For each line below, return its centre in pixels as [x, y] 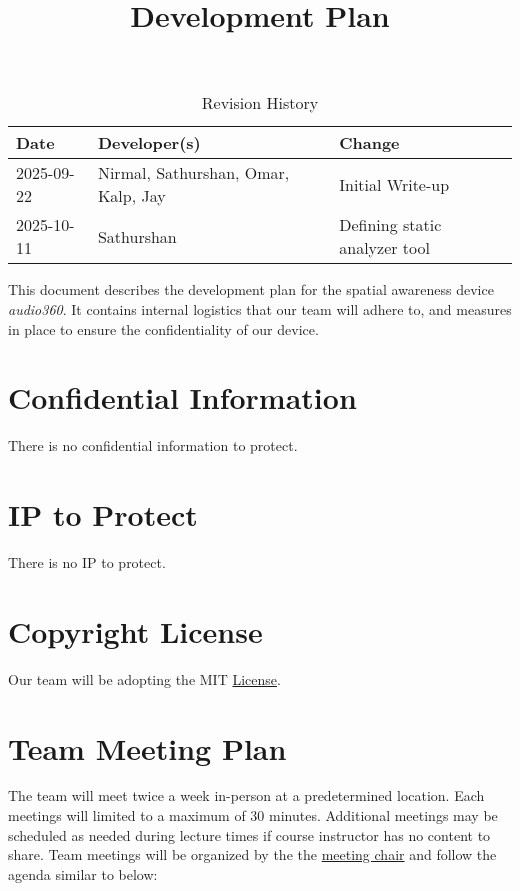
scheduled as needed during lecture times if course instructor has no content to [249, 834]
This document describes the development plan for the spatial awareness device [251, 289]
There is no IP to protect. [87, 562]
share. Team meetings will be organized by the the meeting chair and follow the [252, 854]
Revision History [260, 103]
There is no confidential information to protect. [153, 445]
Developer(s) [149, 143]
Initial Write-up [394, 184]
